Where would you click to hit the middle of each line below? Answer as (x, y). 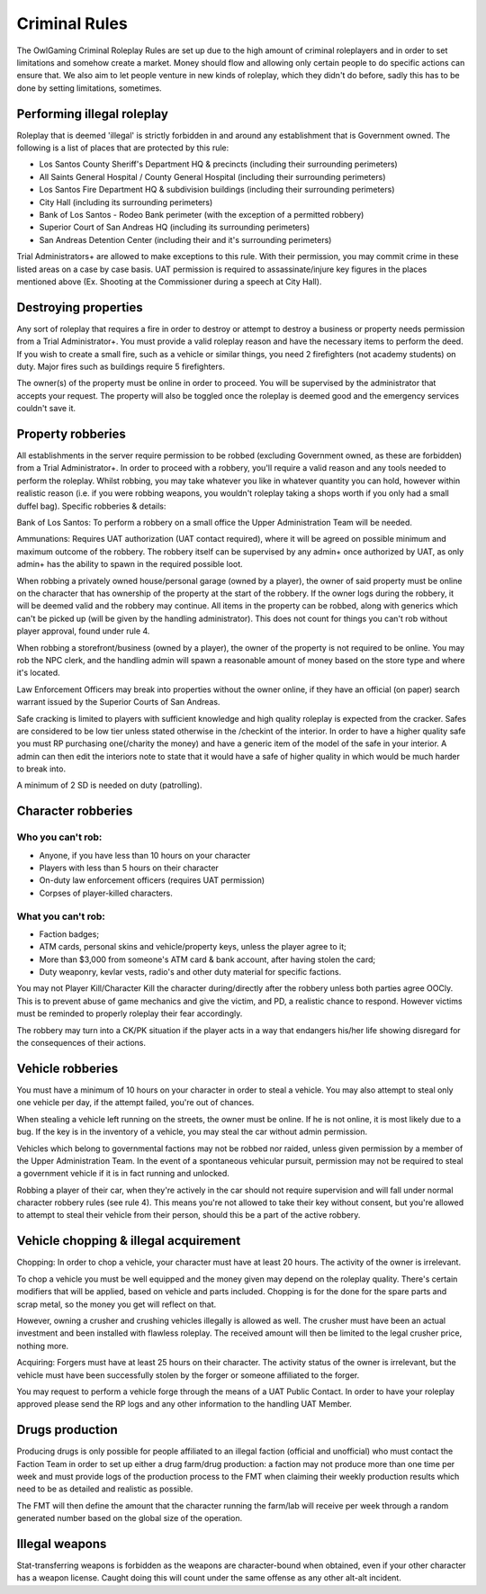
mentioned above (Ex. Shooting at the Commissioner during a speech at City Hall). (169, 281)
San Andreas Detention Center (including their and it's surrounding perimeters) (185, 239)
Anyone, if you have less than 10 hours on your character (145, 855)
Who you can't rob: (59, 837)
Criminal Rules (72, 23)
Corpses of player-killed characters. (106, 893)
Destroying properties (80, 307)
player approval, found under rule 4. (83, 631)
